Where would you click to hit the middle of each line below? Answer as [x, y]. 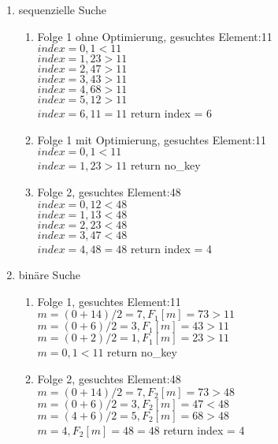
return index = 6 [171, 113]
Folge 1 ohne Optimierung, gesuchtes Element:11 [155, 36]
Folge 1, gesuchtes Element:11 [109, 301]
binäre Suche [50, 275]
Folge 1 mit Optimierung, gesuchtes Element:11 [152, 139]
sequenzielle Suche [63, 9]
